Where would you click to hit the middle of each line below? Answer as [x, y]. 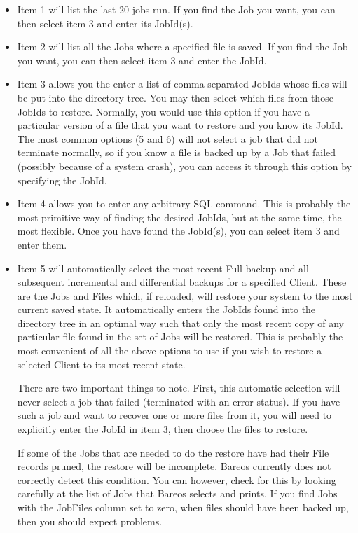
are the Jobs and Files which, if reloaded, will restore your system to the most [185, 295]
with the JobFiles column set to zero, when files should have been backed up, [183, 507]
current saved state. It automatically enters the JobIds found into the [166, 309]
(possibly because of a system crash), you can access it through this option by [184, 166]
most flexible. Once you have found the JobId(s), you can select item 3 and [178, 231]
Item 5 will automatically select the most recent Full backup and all [163, 268]
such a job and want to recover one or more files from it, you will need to [174, 415]
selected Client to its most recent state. [101, 364]
